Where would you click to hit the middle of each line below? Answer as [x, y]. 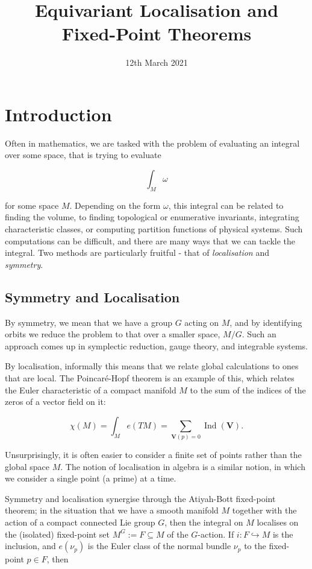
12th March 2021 [157, 62]
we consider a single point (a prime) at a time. [91, 478]
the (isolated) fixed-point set [57, 534]
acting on [202, 322]
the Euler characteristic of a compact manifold [91, 389]
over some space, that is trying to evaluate [83, 155]
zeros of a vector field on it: [55, 402]
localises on [278, 522]
